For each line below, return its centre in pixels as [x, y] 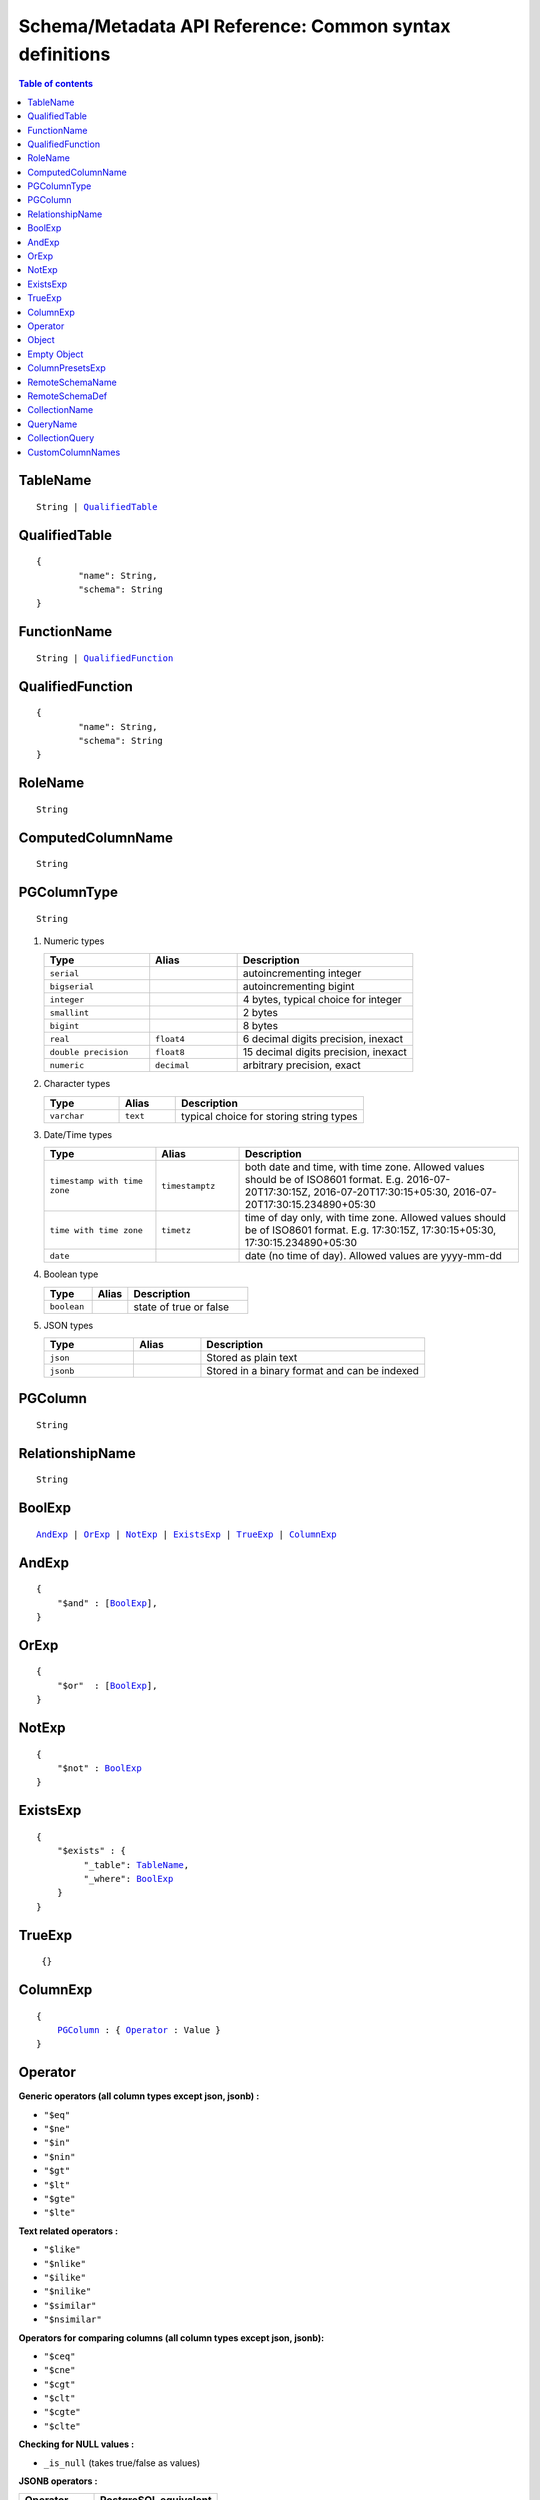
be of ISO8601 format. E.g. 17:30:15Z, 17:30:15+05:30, [370, 1230]
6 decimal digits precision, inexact [323, 1039]
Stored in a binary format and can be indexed [313, 1371]
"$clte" [62, 2426]
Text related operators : [68, 2231]
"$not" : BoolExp [99, 1768]
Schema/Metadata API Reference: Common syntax [234, 26]
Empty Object [55, 354]
